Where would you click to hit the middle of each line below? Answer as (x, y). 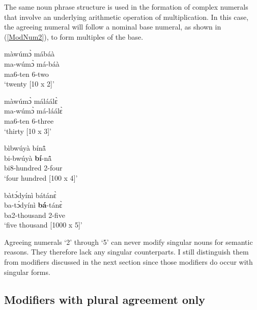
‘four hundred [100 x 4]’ (41, 177)
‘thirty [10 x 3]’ (28, 131)
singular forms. (27, 272)
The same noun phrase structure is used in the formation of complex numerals (126, 7)
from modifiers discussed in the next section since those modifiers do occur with (128, 262)
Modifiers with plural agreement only (105, 299)
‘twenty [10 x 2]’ (29, 84)
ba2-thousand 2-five (35, 215)
